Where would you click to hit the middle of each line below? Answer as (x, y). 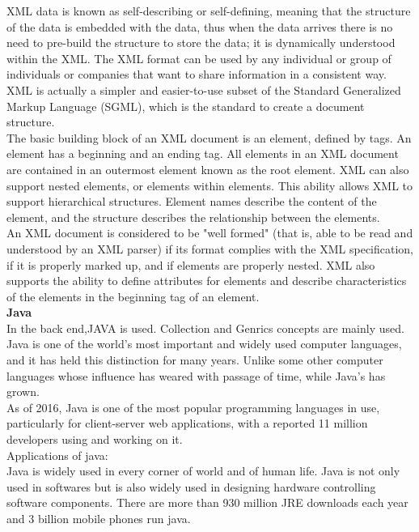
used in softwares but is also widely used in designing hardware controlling (191, 486)
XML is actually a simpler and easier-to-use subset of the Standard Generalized (204, 89)
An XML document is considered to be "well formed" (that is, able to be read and (210, 233)
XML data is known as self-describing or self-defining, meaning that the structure (209, 11)
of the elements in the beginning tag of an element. (133, 296)
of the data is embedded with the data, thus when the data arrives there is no (200, 26)
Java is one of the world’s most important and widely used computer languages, (204, 344)
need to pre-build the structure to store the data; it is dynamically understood (201, 43)
